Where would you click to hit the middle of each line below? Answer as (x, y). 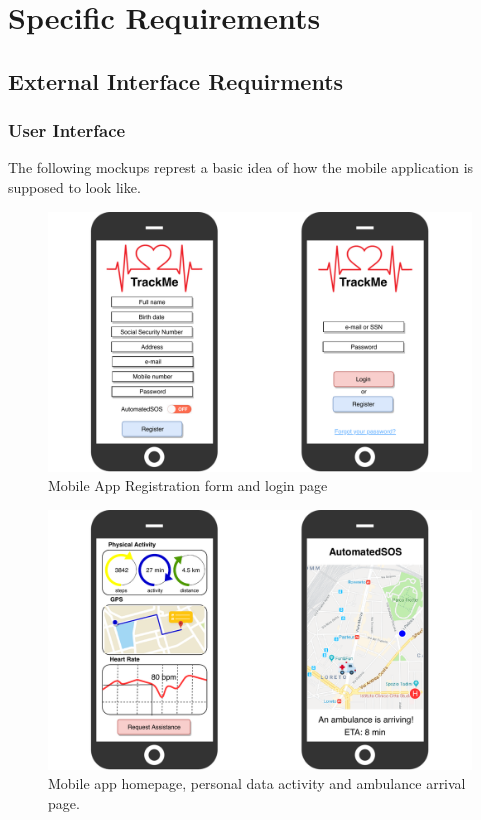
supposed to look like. (74, 186)
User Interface (67, 130)
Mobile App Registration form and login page (188, 485)
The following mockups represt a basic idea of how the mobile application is (241, 167)
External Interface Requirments (176, 80)
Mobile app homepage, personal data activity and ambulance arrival (257, 783)
